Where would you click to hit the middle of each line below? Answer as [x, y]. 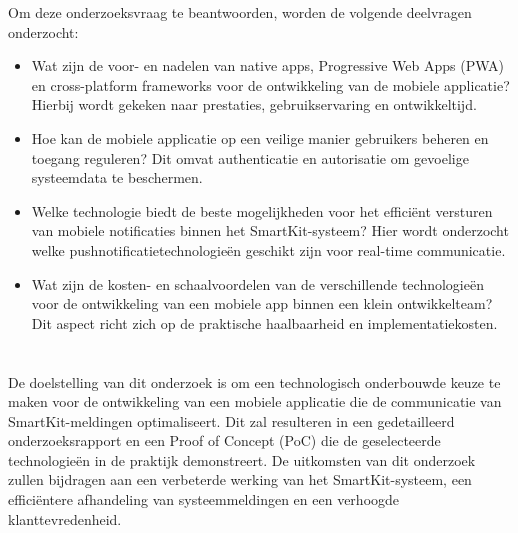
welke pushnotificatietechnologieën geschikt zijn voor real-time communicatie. [268, 249]
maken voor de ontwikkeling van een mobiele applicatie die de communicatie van [255, 401]
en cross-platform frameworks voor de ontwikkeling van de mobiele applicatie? [270, 84]
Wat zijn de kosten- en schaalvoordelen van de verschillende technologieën [257, 283]
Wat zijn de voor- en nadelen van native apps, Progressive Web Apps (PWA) [267, 65]
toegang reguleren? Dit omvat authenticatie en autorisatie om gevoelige [250, 157]
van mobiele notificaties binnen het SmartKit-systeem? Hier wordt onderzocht [270, 230]
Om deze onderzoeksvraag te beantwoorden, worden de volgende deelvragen [240, 12]
